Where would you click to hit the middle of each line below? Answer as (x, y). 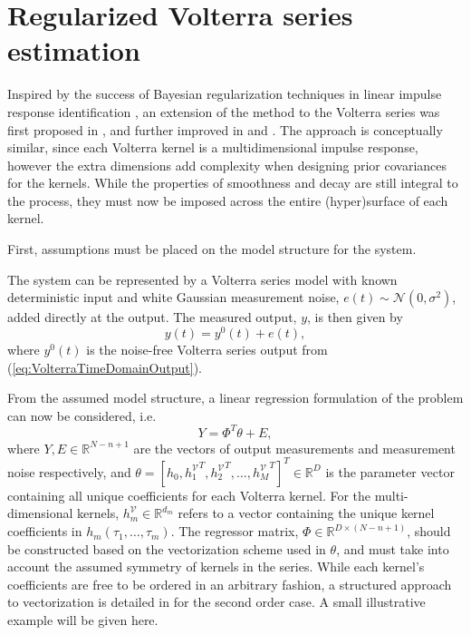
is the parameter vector (390, 471)
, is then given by (355, 317)
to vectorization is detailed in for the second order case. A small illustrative (216, 602)
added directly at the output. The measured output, (152, 317)
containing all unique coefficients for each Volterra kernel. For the (189, 495)
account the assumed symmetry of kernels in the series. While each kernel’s (216, 567)
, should (429, 531)
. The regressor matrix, (235, 531)
